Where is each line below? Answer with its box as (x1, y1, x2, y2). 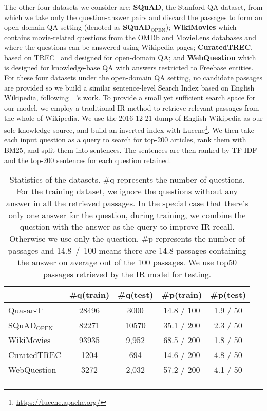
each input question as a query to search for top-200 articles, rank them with (4, 134, 246, 145)
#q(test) (118, 289, 154, 301)
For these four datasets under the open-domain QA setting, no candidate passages (4, 72, 262, 83)
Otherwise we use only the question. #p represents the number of (9, 233, 245, 245)
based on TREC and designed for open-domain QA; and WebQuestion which (4, 51, 256, 62)
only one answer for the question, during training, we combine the (8, 209, 246, 221)
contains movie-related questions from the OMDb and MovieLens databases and (4, 31, 256, 42)
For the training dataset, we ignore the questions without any (16, 185, 238, 198)
